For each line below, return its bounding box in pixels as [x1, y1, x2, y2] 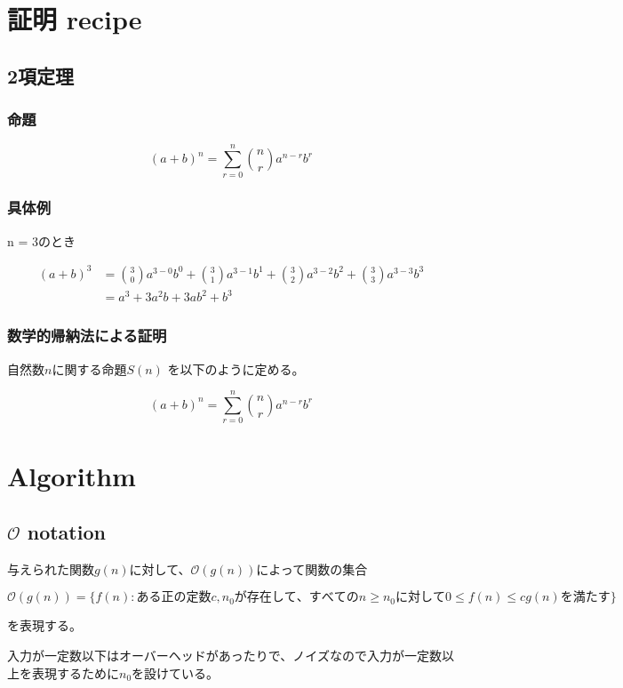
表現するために [31, 663, 119, 682]
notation [27, 518, 106, 546]
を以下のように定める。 [167, 359, 305, 378]
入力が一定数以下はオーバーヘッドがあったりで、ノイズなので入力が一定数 [7, 646, 442, 665]
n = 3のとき [7, 231, 76, 250]
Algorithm [7, 457, 136, 493]
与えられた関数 [7, 559, 94, 578]
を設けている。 [132, 663, 220, 682]
